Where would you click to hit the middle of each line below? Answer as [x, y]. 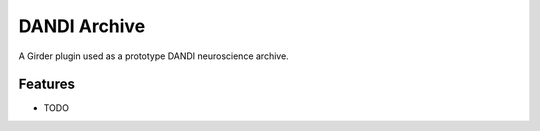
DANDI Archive [82, 26]
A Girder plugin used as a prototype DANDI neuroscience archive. [153, 56]
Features [46, 84]
